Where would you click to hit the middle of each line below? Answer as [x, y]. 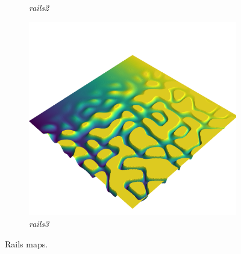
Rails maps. [27, 243]
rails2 [39, 7]
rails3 [39, 223]
